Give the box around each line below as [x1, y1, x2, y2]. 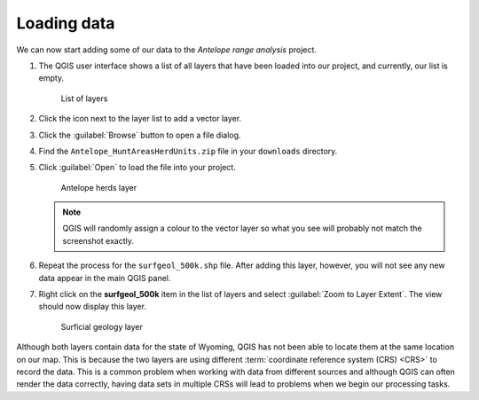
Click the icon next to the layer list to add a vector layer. [38, 114, 242, 124]
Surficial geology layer [60, 321, 144, 332]
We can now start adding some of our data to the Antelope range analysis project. [16, 44, 317, 55]
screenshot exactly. [62, 235, 135, 246]
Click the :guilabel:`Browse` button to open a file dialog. [38, 129, 241, 140]
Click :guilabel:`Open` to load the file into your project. [38, 162, 237, 173]
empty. [38, 73, 65, 83]
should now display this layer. [38, 302, 146, 312]
